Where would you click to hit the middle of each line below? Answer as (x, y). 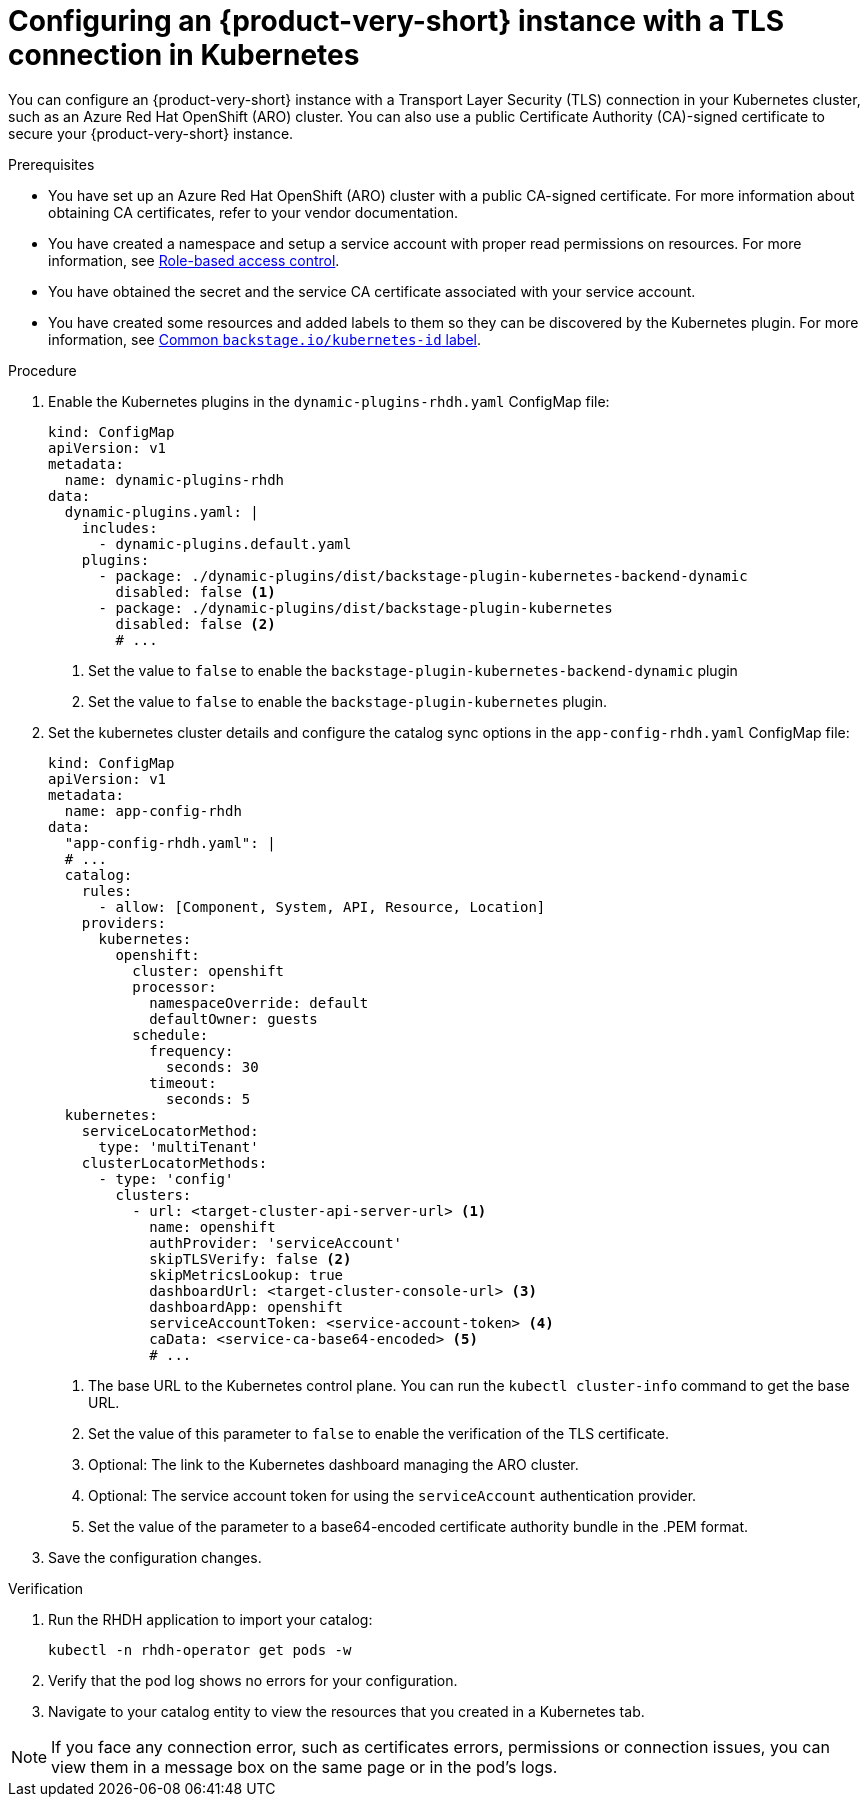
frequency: (191, 1050)
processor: (174, 986)
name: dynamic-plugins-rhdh (174, 479)
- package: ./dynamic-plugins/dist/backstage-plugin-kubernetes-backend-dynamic (423, 575)
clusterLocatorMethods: (174, 1162)
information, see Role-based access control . (194, 260)
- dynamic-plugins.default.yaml (225, 543)
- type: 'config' (166, 1178)
